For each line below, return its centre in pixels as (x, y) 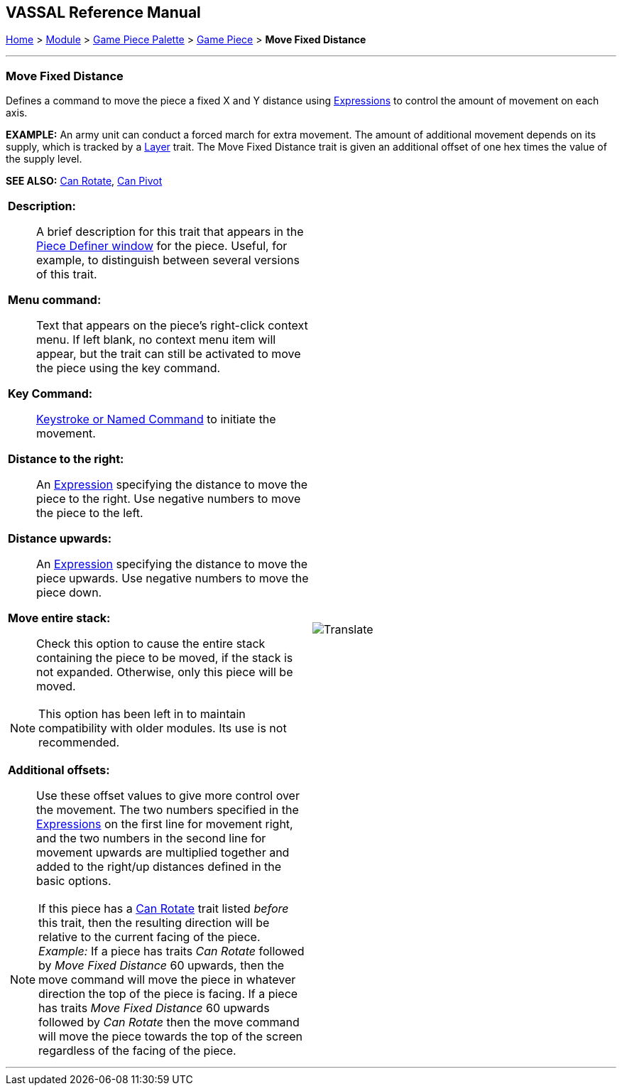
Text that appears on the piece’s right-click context (172, 326)
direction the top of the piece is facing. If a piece (168, 994)
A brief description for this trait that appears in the (170, 232)
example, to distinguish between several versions (168, 260)
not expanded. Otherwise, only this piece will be (165, 672)
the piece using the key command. (129, 368)
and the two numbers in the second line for (151, 838)
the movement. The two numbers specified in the (168, 810)
